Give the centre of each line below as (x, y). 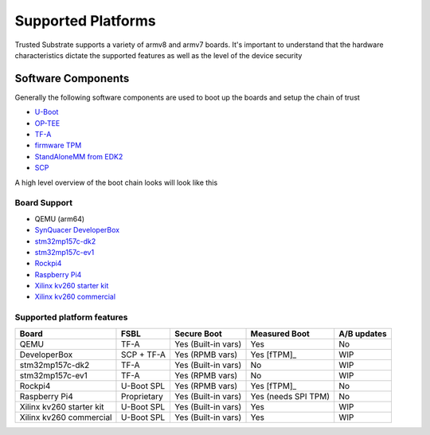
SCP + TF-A (143, 355)
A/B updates (363, 333)
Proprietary (142, 396)
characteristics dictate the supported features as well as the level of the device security (158, 55)
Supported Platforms (86, 21)
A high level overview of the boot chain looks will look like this (116, 182)
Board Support (44, 203)
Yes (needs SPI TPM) (290, 396)
